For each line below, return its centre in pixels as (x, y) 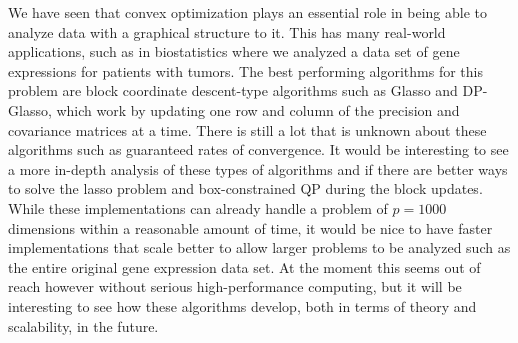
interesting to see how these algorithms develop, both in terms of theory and (242, 305)
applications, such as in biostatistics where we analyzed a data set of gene (234, 51)
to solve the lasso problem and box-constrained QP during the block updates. (245, 188)
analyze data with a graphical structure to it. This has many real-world (227, 31)
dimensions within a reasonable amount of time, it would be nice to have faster (250, 227)
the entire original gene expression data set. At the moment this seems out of (244, 266)
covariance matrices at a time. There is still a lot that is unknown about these (247, 129)
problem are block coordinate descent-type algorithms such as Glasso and (233, 90)
